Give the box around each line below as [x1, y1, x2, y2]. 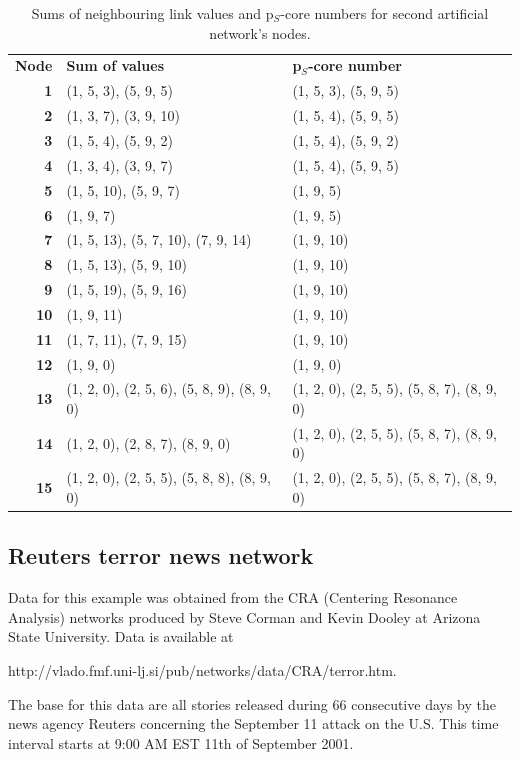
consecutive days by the [351, 693, 496, 714]
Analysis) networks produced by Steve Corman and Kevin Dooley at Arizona [8, 606, 481, 627]
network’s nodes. [209, 22, 311, 43]
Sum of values [66, 55, 164, 76]
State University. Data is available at [8, 626, 234, 647]
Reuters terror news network [8, 540, 314, 571]
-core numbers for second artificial [280, 3, 489, 23]
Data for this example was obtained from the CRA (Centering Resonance [8, 587, 458, 608]
